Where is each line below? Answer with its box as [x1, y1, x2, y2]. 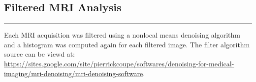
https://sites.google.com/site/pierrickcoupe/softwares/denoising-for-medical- [4, 58, 234, 68]
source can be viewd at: [4, 49, 75, 59]
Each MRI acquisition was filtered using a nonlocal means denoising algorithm [4, 30, 240, 40]
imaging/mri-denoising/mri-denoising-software [4, 68, 143, 78]
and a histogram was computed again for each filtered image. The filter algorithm [4, 39, 250, 49]
